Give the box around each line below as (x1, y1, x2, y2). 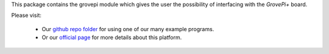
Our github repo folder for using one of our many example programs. (41, 25, 214, 32)
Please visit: (11, 12, 42, 19)
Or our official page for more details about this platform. (41, 34, 182, 41)
